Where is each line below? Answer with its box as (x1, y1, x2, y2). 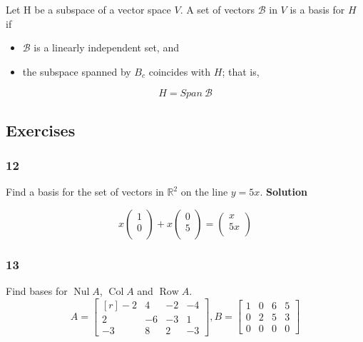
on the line (180, 184, 228, 199)
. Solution (260, 184, 308, 199)
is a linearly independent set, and (34, 40, 179, 55)
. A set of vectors (180, 2, 255, 16)
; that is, (222, 64, 260, 79)
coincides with (148, 64, 211, 79)
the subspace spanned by (22, 64, 131, 79)
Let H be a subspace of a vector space (6, 2, 171, 16)
